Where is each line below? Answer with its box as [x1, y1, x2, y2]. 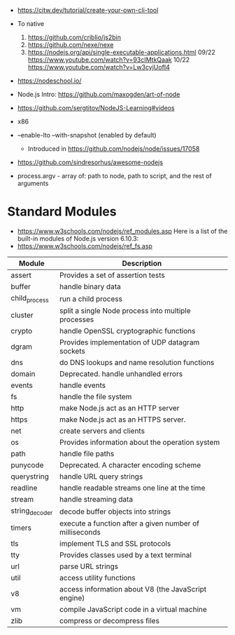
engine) [59, 593, 85, 603]
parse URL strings [59, 561, 119, 571]
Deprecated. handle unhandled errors [59, 369, 183, 379]
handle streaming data [59, 495, 134, 504]
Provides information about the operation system [59, 438, 220, 448]
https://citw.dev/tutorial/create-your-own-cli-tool [17, 6, 159, 14]
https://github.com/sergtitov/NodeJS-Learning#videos [17, 104, 175, 112]
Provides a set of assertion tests [59, 270, 166, 280]
